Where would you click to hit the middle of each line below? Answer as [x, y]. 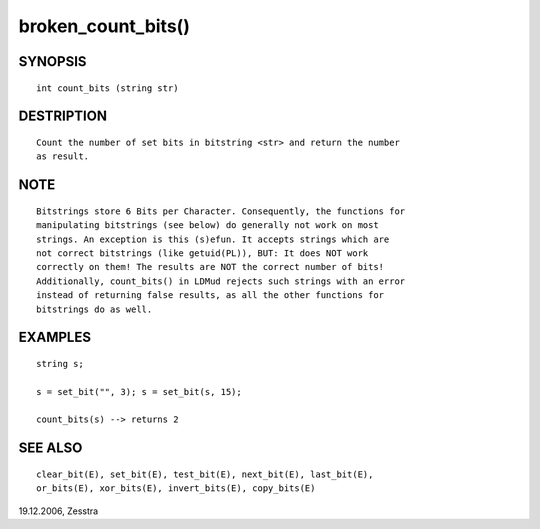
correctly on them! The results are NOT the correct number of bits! [210, 267]
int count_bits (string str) [107, 88]
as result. [63, 156]
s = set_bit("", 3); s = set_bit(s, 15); [139, 391]
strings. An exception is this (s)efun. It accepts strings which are [213, 239]
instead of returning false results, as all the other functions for [210, 295]
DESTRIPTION [62, 116]
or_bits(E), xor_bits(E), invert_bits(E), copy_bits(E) [176, 488]
